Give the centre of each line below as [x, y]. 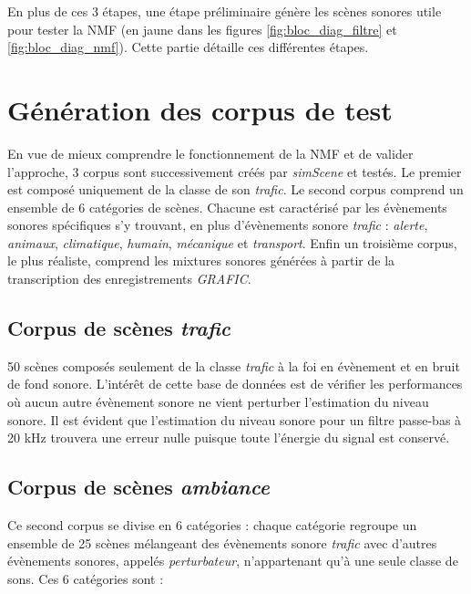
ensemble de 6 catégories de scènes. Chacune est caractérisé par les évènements [227, 207]
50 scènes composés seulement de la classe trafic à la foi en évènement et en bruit [234, 365]
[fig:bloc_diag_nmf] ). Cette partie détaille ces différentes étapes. [188, 47]
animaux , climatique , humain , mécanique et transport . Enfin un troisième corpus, [232, 242]
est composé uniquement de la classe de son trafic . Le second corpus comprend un [235, 189]
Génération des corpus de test [200, 109]
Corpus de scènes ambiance [138, 487]
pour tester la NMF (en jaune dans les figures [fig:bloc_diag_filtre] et [202, 29]
